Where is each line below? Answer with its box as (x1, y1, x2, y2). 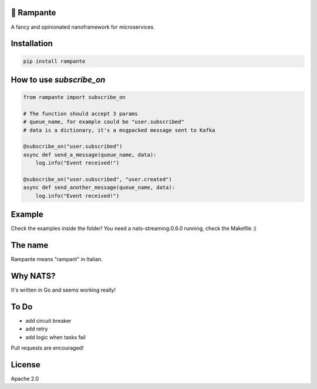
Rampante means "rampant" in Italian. (11, 256, 103, 263)
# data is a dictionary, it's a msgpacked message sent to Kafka (23, 127, 215, 133)
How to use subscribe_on (11, 75, 106, 84)
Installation (11, 39, 53, 49)
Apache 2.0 (11, 376, 39, 383)
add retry (25, 326, 48, 333)
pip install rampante (23, 57, 86, 65)
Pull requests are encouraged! (11, 344, 84, 351)
